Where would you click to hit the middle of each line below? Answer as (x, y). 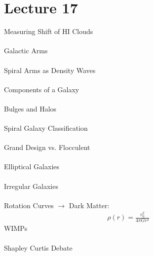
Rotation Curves (29, 205)
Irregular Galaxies (31, 186)
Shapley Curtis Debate (38, 247)
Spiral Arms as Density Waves (50, 70)
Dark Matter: (89, 205)
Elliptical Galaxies (32, 166)
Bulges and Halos (30, 108)
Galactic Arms (26, 51)
